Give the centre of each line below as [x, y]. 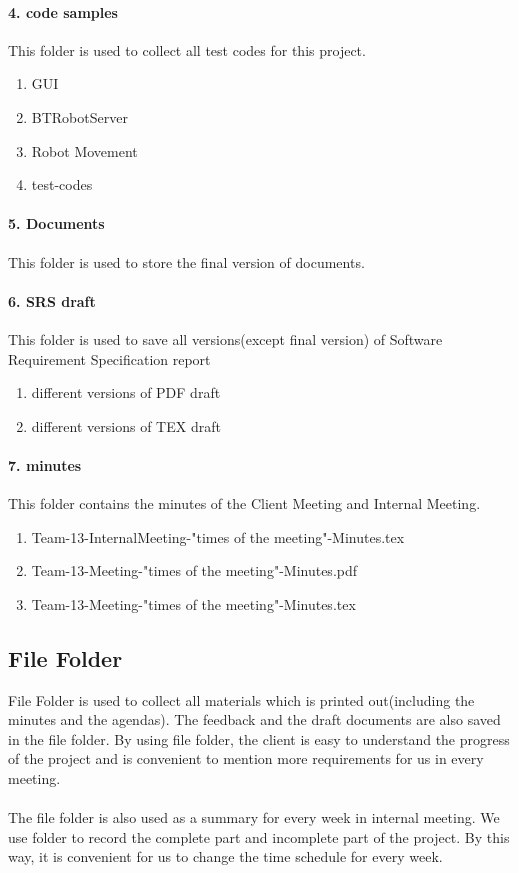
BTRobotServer [79, 116]
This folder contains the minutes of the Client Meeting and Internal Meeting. [244, 503]
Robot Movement [84, 150]
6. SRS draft [52, 300]
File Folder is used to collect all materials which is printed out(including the [241, 699]
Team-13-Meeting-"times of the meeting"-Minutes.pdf [194, 570]
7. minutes [45, 464]
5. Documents [56, 223]
